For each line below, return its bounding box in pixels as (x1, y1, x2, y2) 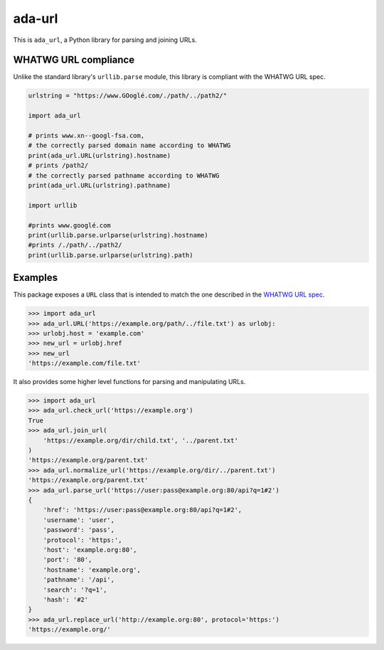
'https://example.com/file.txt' (28, 359, 142, 368)
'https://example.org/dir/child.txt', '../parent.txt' (43, 436, 238, 444)
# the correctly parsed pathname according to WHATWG (28, 171, 220, 179)
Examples (13, 272, 58, 284)
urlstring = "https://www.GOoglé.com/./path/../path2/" (28, 92, 228, 100)
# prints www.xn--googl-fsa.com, (28, 132, 145, 139)
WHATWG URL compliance (13, 54, 135, 66)
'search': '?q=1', (43, 585, 107, 594)
